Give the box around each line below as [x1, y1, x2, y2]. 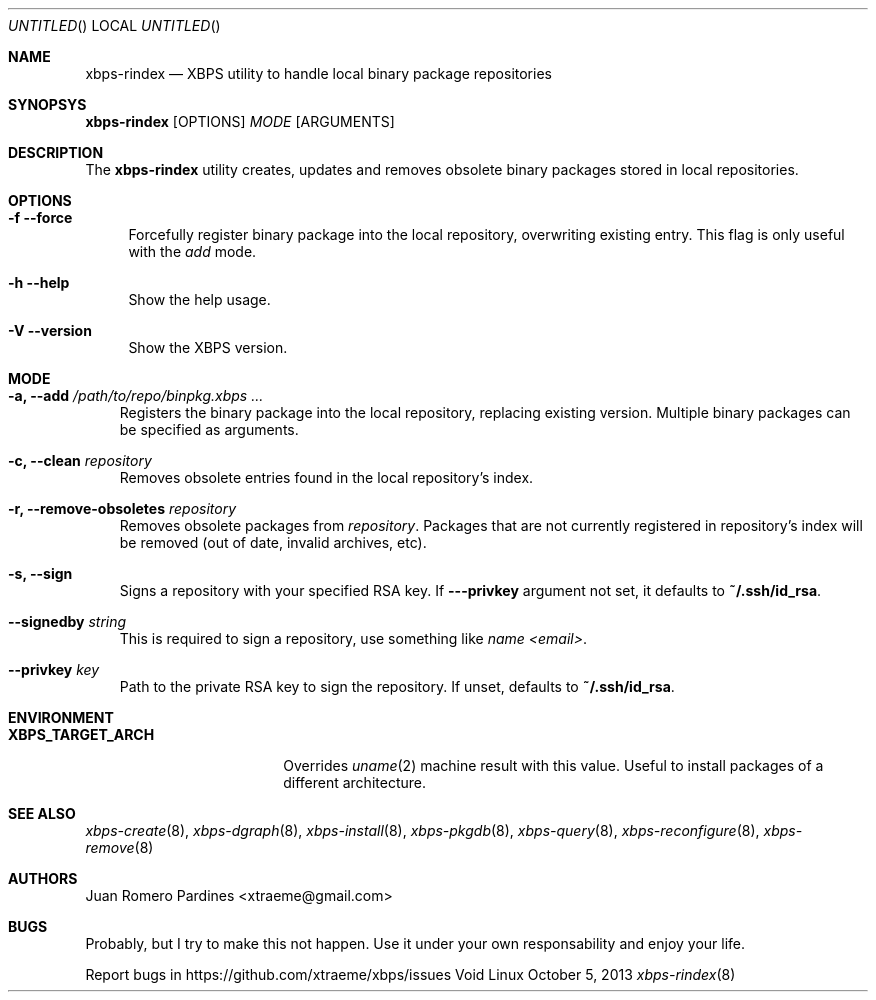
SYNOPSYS [8, 96, 87, 113]
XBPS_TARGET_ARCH [8, 726, 155, 743]
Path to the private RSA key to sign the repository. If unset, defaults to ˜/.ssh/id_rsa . [119, 678, 675, 695]
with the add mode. [128, 243, 257, 260]
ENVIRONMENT [8, 709, 114, 726]
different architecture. [283, 774, 426, 791]
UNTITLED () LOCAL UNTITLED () [8, 17, 221, 34]
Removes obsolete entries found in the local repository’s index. [119, 469, 534, 486]
